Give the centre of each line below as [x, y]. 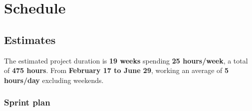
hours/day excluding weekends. [54, 80]
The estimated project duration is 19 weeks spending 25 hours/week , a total [126, 60]
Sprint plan [27, 102]
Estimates [30, 39]
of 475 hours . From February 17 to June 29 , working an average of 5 [117, 70]
